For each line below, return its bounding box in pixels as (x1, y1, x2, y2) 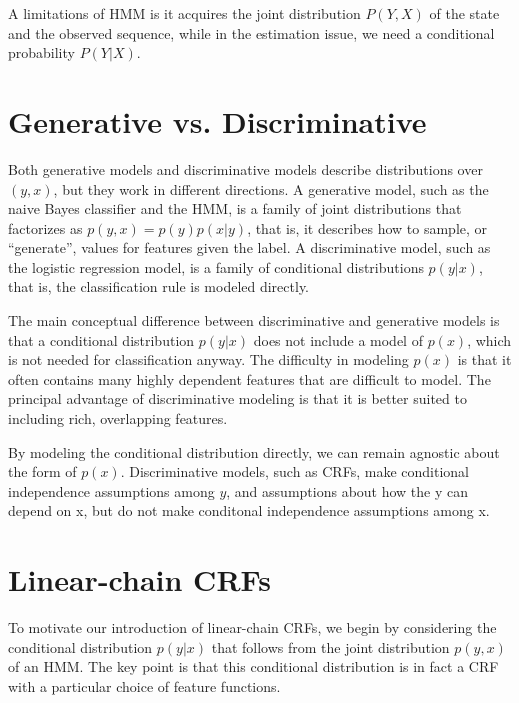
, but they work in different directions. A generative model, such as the (53, 178, 489, 199)
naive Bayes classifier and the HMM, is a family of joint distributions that (8, 198, 462, 219)
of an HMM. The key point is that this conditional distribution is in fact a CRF (8, 656, 499, 677)
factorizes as (8, 217, 83, 238)
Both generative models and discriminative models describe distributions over (8, 158, 483, 179)
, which (467, 329, 512, 350)
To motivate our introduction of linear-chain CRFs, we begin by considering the (8, 617, 497, 638)
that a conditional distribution (8, 329, 195, 350)
